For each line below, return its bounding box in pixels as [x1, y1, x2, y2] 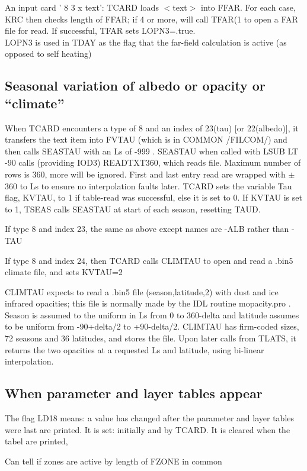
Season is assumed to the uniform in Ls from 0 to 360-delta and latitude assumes [5, 308, 299, 321]
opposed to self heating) [5, 47, 92, 60]
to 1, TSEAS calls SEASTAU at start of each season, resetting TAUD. [5, 202, 261, 215]
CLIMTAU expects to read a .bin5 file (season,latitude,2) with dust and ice [5, 285, 279, 298]
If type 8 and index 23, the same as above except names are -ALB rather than [5, 222, 289, 235]
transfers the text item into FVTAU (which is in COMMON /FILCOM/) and [5, 133, 287, 146]
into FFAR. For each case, [201, 1, 296, 13]
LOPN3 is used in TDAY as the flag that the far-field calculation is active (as [5, 36, 287, 48]
